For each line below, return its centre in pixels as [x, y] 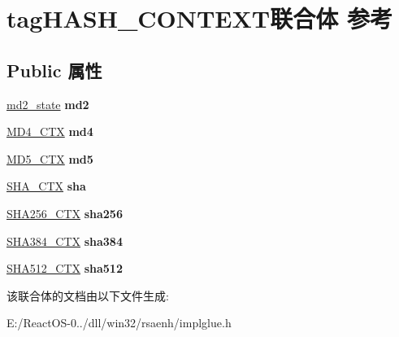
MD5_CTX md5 [50, 158]
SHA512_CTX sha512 [65, 268]
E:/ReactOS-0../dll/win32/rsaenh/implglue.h [119, 323]
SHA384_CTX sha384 [65, 241]
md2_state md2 [48, 104]
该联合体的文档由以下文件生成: [88, 295]
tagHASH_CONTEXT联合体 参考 [199, 18]
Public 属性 [54, 70]
